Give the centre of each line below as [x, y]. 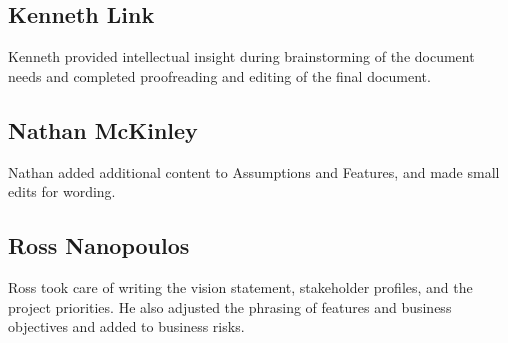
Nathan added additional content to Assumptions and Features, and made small [254, 171]
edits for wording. [62, 191]
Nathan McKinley [103, 129]
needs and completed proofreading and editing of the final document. [219, 75]
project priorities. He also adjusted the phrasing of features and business [230, 306]
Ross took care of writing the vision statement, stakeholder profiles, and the [240, 286]
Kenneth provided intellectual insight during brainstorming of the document [241, 56]
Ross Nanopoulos [99, 245]
